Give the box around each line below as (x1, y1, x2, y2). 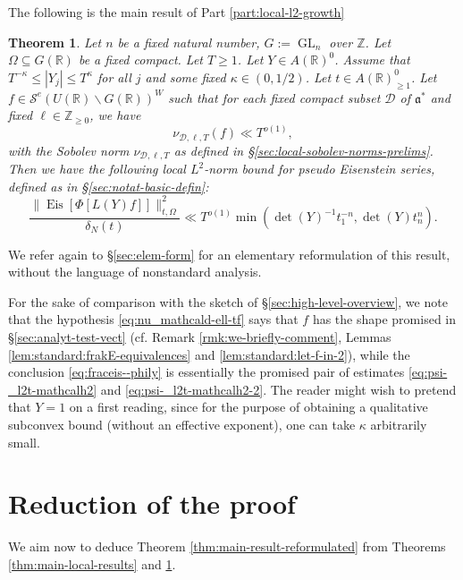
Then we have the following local (8, 159, 186, 178)
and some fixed (145, 67, 226, 86)
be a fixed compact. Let (78, 50, 203, 69)
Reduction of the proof (8, 485, 296, 522)
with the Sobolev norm (8, 141, 130, 159)
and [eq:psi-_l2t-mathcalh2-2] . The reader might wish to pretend (100, 380, 457, 398)
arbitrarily (370, 414, 427, 433)
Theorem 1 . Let (8, 32, 102, 51)
